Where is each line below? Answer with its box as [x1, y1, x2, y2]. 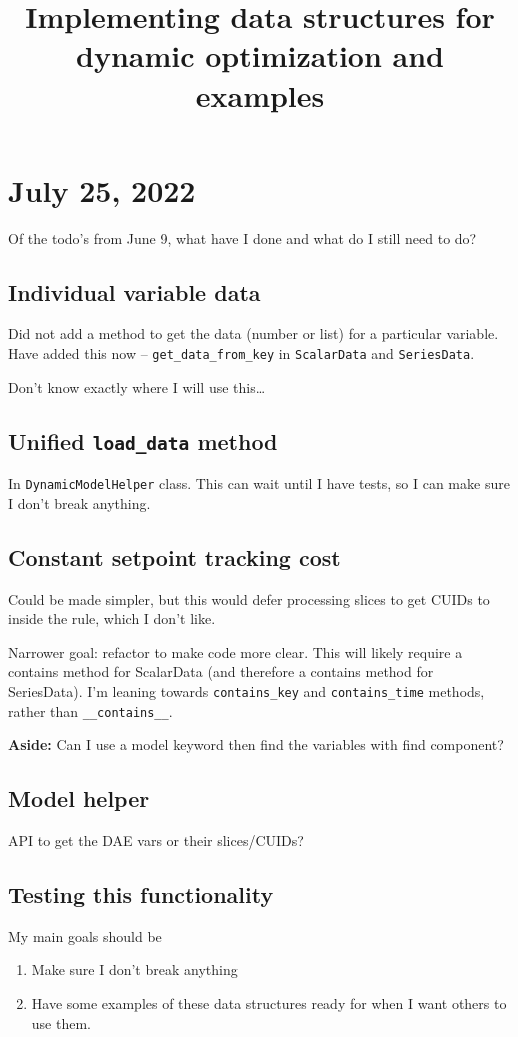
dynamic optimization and [76, 35, 444, 76]
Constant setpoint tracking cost [8, 541, 341, 572]
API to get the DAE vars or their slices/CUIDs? [8, 830, 304, 851]
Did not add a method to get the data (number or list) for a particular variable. [8, 323, 499, 344]
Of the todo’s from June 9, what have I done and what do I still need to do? [8, 227, 477, 248]
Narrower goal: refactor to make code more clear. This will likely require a [8, 641, 463, 662]
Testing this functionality [8, 879, 274, 910]
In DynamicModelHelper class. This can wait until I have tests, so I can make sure [8, 473, 510, 494]
